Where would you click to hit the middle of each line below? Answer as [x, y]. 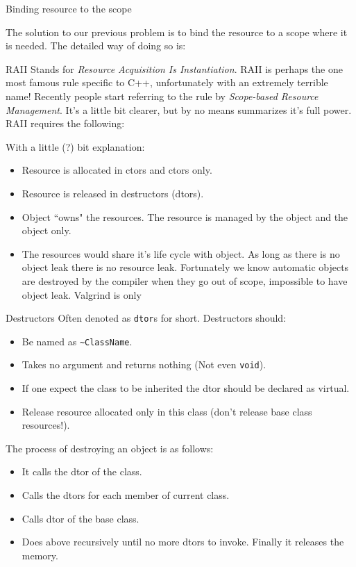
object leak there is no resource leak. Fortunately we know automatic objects [185, 267]
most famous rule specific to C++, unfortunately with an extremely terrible [167, 82]
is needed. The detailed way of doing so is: [96, 46]
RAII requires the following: [65, 123]
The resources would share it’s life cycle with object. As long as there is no [181, 253]
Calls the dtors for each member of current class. [126, 495]
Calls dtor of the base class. [80, 518]
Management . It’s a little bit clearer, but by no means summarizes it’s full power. [179, 109]
